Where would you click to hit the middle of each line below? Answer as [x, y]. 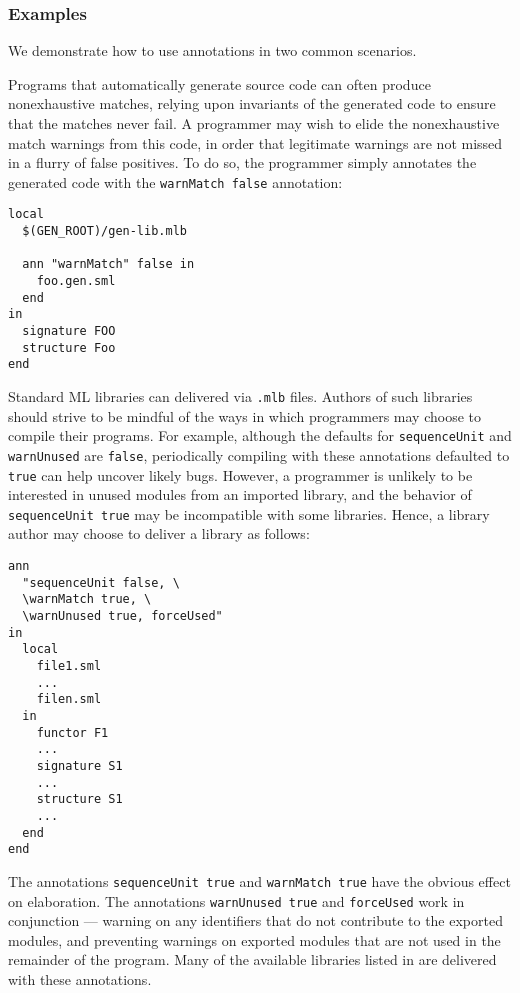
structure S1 [79, 799]
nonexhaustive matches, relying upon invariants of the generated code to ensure [252, 103]
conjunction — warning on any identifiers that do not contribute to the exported [255, 920]
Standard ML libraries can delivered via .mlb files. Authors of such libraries [240, 396]
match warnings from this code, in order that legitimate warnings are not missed [255, 142]
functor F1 [72, 732]
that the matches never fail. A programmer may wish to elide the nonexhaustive [254, 123]
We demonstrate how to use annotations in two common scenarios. [212, 50]
